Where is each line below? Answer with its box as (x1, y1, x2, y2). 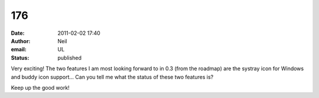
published (57, 54, 82, 61)
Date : (11, 30, 25, 37)
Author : (11, 37, 31, 44)
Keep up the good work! (11, 84, 70, 91)
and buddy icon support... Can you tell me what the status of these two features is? (11, 73, 214, 80)
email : (11, 46, 27, 53)
